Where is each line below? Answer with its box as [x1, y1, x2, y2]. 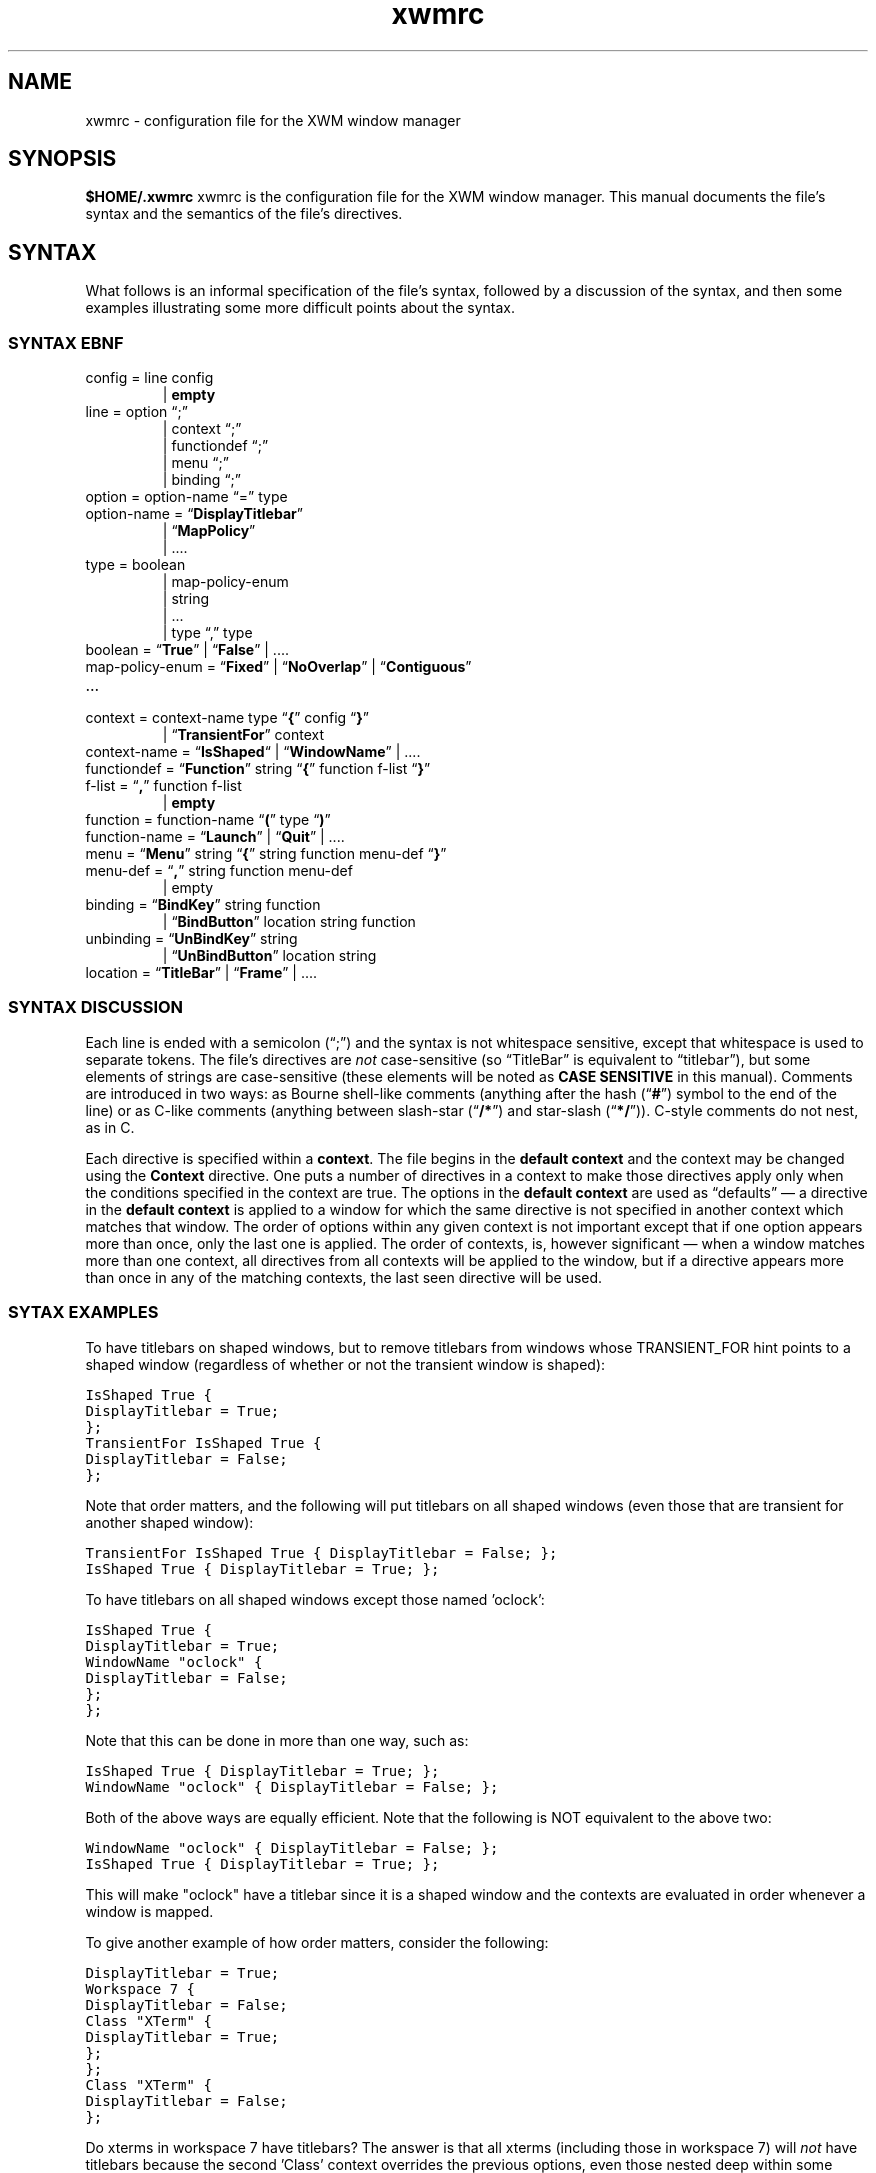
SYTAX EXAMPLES [8, 1302, 159, 1323]
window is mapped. [85, 1902, 214, 1920]
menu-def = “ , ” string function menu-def [85, 862, 353, 880]
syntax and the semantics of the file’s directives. [85, 205, 403, 223]
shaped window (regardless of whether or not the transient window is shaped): [85, 1355, 606, 1373]
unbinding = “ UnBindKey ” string [85, 930, 298, 948]
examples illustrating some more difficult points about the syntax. [85, 299, 515, 317]
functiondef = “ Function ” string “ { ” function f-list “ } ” [85, 760, 431, 778]
